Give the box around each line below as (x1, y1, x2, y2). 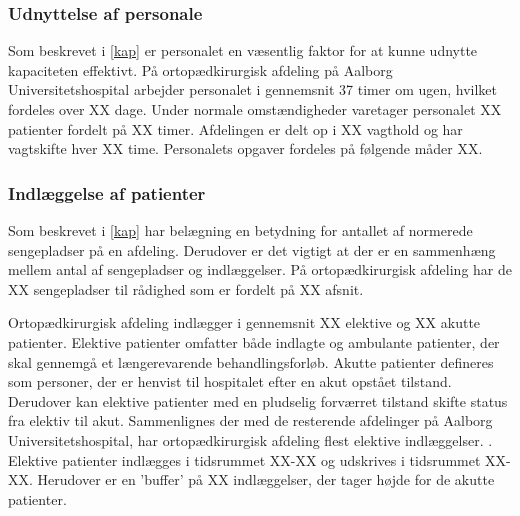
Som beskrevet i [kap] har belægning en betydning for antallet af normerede (8, 220, 473, 240)
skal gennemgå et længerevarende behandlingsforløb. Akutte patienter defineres (8, 351, 494, 372)
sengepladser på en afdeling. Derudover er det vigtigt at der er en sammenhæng (8, 239, 496, 260)
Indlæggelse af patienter (8, 180, 206, 205)
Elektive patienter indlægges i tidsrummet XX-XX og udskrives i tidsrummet (8, 449, 481, 470)
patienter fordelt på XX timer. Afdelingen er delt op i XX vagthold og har (8, 118, 463, 139)
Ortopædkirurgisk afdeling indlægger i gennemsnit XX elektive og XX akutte (8, 312, 481, 333)
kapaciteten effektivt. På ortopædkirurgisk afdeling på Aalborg (8, 59, 393, 80)
